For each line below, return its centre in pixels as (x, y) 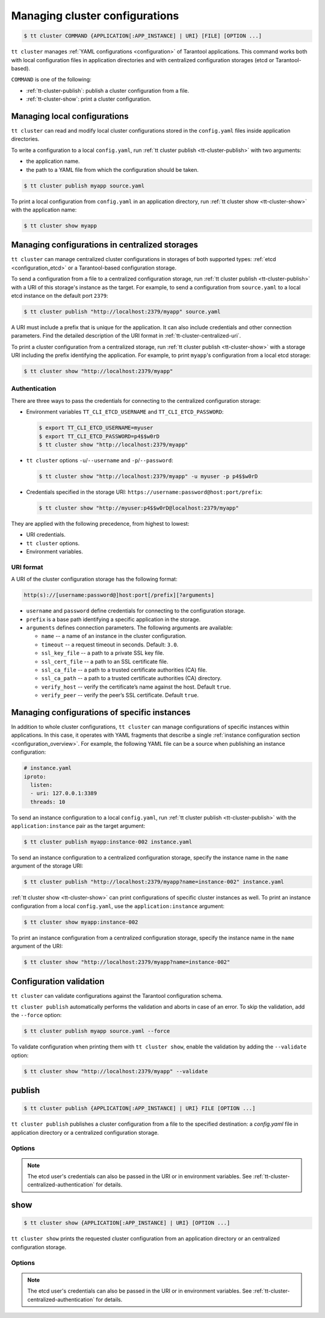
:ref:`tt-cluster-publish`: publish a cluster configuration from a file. (108, 90)
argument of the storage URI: (47, 866)
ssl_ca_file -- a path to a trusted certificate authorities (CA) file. (124, 670)
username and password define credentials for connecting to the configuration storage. (136, 611)
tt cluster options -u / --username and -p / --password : (100, 460)
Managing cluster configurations (95, 16)
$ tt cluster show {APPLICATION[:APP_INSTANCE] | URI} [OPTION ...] (127, 1223)
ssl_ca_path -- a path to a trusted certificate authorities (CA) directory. (132, 678)
